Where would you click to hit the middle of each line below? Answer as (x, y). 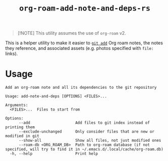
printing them (20, 127)
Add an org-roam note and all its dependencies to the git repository (81, 88)
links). (12, 53)
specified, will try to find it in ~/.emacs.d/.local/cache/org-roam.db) (85, 149)
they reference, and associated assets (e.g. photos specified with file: (79, 48)
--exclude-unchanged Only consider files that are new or (87, 132)
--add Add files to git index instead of (84, 123)
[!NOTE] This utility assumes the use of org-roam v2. (72, 33)
